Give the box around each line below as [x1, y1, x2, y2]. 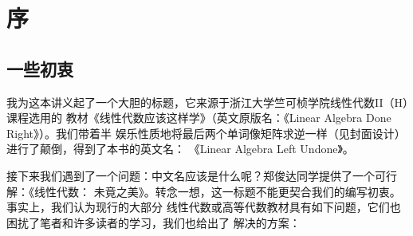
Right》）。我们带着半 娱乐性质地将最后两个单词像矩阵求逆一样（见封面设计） [6, 124, 406, 141]
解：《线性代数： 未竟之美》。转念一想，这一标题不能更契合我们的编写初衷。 [6, 183, 401, 199]
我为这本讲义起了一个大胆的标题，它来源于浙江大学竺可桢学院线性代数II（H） [6, 93, 408, 110]
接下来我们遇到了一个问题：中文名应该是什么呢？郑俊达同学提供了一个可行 [6, 167, 397, 183]
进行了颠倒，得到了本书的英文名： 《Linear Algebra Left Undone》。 [6, 140, 354, 157]
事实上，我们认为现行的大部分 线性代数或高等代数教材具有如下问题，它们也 [6, 199, 401, 215]
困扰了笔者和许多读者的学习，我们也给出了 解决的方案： [6, 214, 301, 230]
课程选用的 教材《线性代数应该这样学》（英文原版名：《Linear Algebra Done [6, 109, 391, 126]
